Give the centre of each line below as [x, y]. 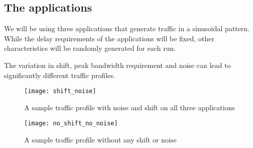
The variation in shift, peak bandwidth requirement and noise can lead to [117, 65]
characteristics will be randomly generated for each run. [90, 48]
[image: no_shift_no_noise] [71, 124]
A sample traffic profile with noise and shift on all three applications [130, 107]
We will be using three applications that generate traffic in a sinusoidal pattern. [127, 28]
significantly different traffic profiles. [60, 75]
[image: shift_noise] [60, 91]
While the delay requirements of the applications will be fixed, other [109, 38]
